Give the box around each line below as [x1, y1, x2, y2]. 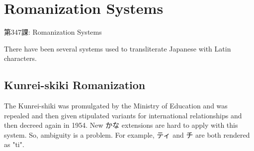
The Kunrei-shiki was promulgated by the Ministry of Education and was [4, 101, 228, 111]
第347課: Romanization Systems [4, 27, 102, 37]
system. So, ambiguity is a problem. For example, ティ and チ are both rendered [4, 129, 250, 140]
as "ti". [4, 139, 24, 150]
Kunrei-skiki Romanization [4, 77, 146, 93]
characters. [4, 53, 37, 63]
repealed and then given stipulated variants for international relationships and [4, 110, 242, 120]
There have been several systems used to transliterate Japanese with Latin [4, 43, 231, 53]
